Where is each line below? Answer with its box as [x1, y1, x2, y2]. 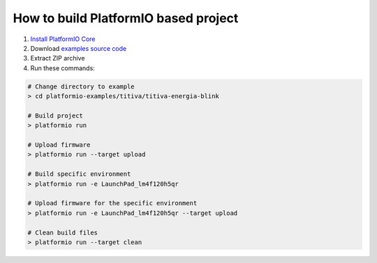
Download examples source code [30, 44, 127, 52]
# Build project [27, 111, 84, 120]
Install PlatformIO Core [30, 35, 96, 43]
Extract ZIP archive [30, 54, 85, 63]
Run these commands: [30, 63, 96, 72]
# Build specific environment [27, 170, 131, 178]
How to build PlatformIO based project [13, 10, 239, 26]
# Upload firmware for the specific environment [27, 199, 198, 207]
